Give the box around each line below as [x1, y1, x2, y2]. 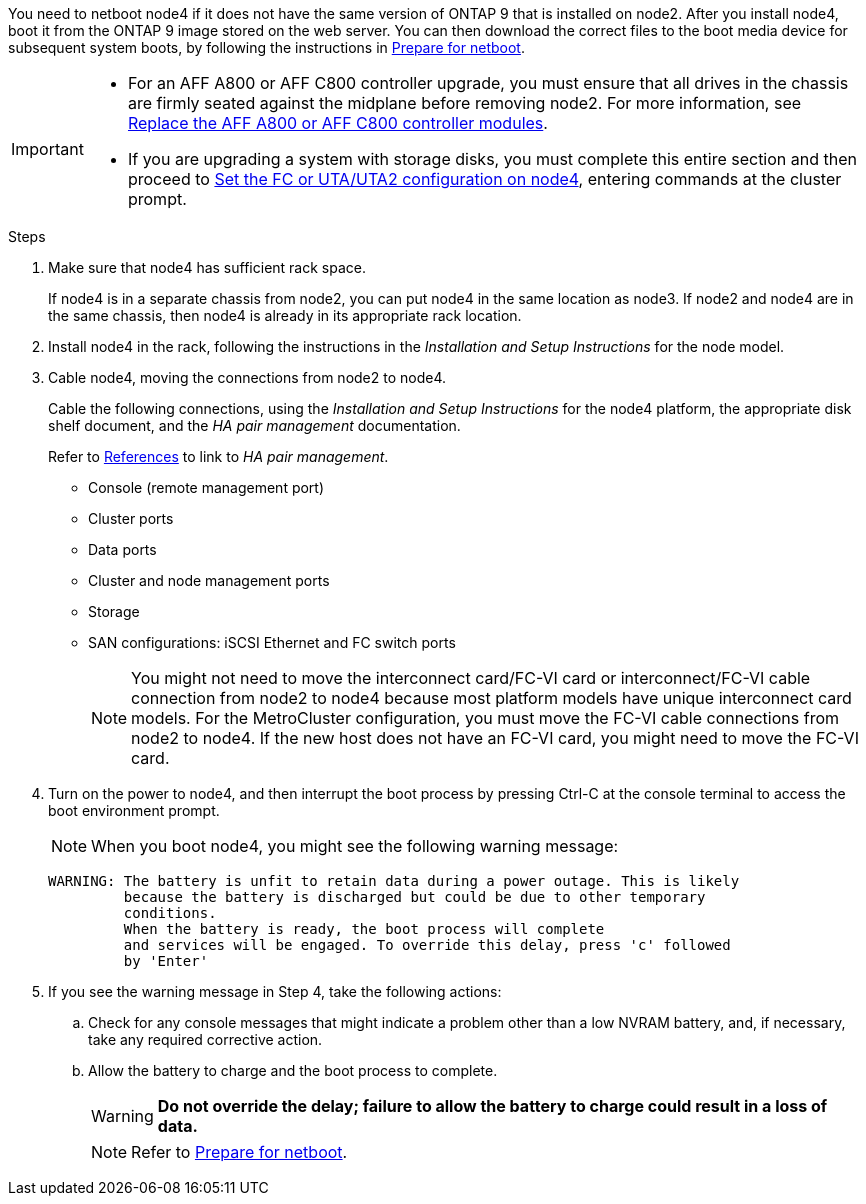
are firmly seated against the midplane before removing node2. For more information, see [127, 93, 802, 113]
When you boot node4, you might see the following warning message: [91, 836, 619, 856]
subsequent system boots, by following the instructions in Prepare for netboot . [8, 39, 525, 56]
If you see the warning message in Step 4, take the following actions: [48, 983, 502, 1000]
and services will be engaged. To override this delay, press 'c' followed [123, 937, 731, 953]
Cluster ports [88, 510, 174, 527]
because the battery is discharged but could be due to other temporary [123, 889, 706, 905]
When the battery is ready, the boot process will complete [123, 921, 605, 937]
